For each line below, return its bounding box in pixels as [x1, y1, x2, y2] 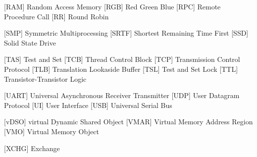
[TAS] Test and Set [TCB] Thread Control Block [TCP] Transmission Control [4, 54, 240, 64]
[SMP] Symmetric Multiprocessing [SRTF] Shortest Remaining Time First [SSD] [4, 28, 249, 38]
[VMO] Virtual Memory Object [4, 126, 99, 136]
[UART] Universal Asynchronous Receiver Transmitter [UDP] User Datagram [4, 90, 240, 101]
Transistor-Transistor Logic [4, 73, 87, 84]
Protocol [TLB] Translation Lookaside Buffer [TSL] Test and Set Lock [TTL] [4, 63, 238, 74]
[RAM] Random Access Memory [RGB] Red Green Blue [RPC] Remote [4, 1, 221, 11]
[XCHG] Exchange [4, 143, 60, 153]
